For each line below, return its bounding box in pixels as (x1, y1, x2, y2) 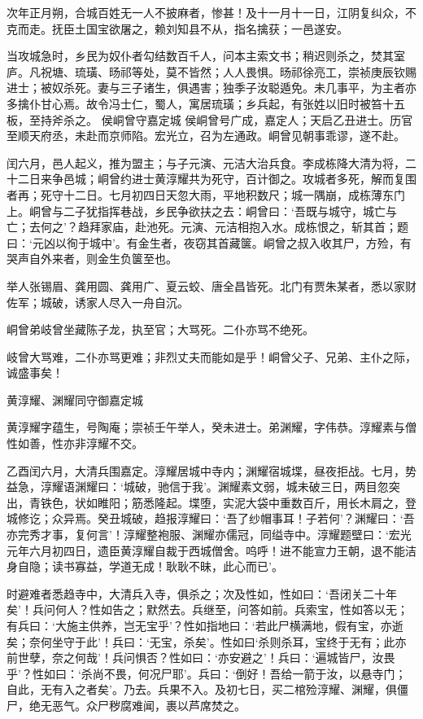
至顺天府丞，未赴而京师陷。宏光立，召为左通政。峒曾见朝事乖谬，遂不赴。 (7, 127, 405, 144)
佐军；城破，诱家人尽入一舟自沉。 (7, 293, 189, 310)
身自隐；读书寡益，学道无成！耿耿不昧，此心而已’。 (7, 558, 283, 575)
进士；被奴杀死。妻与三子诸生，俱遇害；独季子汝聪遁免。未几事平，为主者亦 (7, 79, 416, 96)
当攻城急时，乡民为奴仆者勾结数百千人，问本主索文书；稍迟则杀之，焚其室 (7, 47, 405, 64)
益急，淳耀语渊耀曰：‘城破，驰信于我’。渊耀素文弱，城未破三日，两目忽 (7, 478, 389, 495)
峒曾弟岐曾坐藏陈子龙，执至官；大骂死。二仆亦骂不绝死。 (7, 321, 314, 338)
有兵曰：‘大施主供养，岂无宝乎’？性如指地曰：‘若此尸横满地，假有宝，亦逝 (7, 617, 403, 634)
